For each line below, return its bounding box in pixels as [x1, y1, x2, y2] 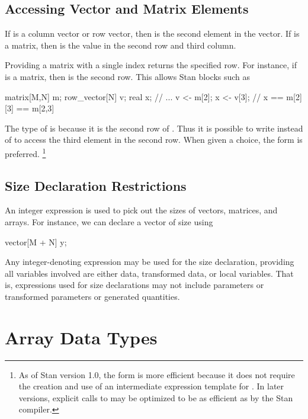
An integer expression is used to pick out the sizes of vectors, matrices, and [5, 204, 278, 216]
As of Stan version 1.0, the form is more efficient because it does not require [18, 368, 295, 380]
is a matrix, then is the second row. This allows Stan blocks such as [5, 70, 251, 82]
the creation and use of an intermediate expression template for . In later [18, 380, 284, 392]
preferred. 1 [5, 145, 46, 159]
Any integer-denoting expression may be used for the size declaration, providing [5, 255, 294, 268]
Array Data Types [5, 325, 158, 349]
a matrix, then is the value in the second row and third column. [5, 39, 236, 51]
